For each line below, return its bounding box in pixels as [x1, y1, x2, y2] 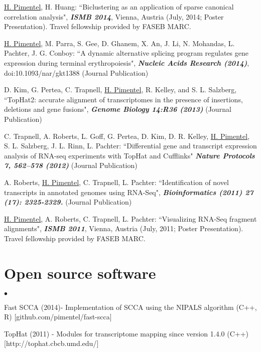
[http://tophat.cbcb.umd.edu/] [4, 338, 99, 348]
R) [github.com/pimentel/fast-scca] [4, 311, 112, 322]
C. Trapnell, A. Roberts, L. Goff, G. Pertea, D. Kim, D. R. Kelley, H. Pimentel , [4, 130, 250, 141]
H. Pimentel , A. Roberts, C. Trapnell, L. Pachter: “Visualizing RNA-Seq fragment [4, 213, 257, 224]
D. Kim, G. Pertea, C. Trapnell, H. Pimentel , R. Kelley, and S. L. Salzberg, [4, 84, 237, 95]
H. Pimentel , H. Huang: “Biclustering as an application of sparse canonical [4, 2, 234, 12]
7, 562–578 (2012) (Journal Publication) [4, 160, 138, 170]
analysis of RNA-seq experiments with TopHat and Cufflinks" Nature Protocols [4, 150, 255, 160]
